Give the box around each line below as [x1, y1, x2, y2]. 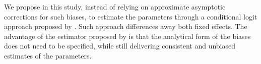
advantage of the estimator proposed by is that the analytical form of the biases [4, 30, 251, 41]
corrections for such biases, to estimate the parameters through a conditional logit [4, 11, 257, 21]
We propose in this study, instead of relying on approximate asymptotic [4, 1, 226, 11]
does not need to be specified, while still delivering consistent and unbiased [4, 40, 236, 51]
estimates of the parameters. [4, 50, 92, 60]
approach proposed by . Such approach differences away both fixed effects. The [4, 21, 247, 31]
